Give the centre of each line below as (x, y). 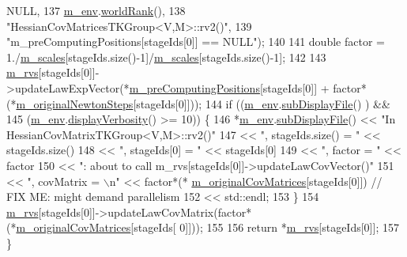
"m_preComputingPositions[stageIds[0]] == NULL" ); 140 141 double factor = (196, 42)
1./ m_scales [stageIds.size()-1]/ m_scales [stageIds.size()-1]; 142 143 (166, 57)
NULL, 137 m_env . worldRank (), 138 (96, 10)
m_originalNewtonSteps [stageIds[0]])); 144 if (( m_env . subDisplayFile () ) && (203, 103)
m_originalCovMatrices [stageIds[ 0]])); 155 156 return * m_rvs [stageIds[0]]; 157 (207, 227)
